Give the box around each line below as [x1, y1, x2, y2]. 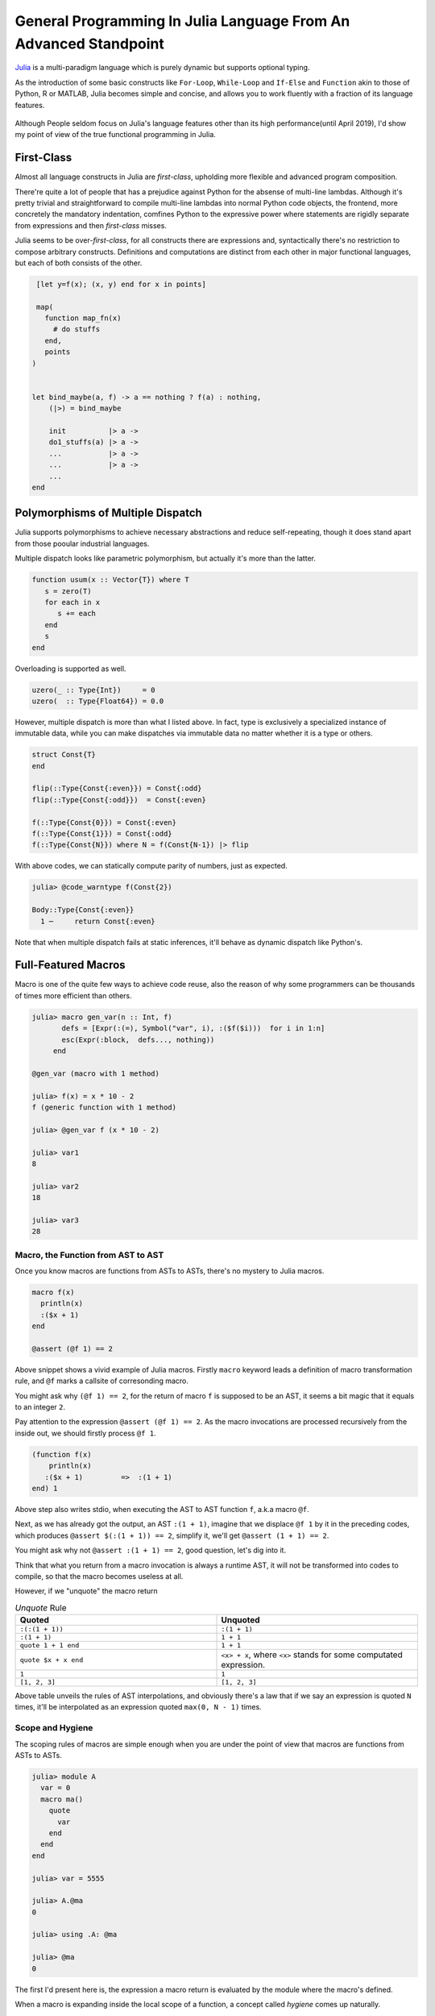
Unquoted [221, 1614, 261, 1626]
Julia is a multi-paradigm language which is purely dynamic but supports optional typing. [14, 63, 310, 73]
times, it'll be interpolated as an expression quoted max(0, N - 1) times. [14, 1702, 262, 1712]
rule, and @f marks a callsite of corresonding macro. [14, 1376, 189, 1386]
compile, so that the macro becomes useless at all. [14, 1571, 184, 1581]
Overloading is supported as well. [14, 664, 126, 673]
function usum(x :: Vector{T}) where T [31, 575, 189, 585]
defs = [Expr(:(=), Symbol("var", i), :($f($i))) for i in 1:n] [61, 1024, 325, 1033]
